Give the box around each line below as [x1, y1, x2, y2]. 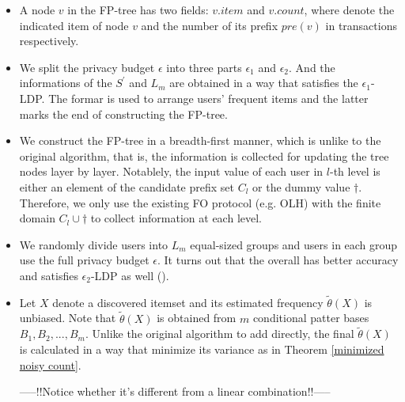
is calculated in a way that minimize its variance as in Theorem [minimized [19, 340, 384, 357]
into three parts [166, 59, 242, 75]
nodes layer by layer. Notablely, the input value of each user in [19, 163, 324, 180]
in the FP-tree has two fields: [67, 2, 209, 17]
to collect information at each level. [90, 210, 262, 226]
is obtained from [157, 309, 237, 326]
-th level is [329, 163, 380, 180]
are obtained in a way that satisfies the [169, 74, 358, 91]
